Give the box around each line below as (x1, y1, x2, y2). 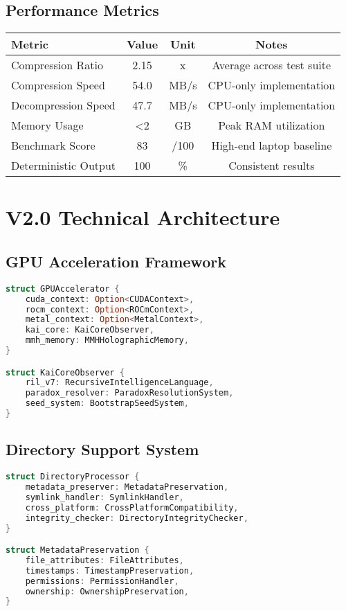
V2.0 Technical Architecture (6, 203, 280, 231)
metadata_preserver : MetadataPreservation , (25, 482, 229, 493)
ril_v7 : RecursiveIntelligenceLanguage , (25, 378, 214, 388)
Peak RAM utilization (218, 117, 325, 134)
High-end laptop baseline (211, 137, 332, 154)
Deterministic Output (11, 157, 116, 174)
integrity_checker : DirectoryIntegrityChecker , (25, 513, 248, 523)
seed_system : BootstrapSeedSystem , (25, 398, 189, 409)
